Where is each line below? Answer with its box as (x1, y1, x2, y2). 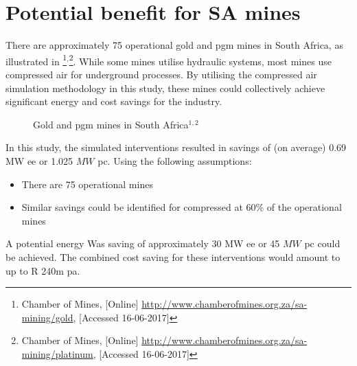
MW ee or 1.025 (5, 153, 73, 168)
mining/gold (21, 310, 73, 324)
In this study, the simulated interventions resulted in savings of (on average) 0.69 (5, 140, 347, 155)
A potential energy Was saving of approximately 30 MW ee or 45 (5, 236, 280, 251)
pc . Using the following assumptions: (97, 153, 252, 168)
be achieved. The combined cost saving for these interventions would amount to (5, 249, 341, 264)
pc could (304, 236, 341, 251)
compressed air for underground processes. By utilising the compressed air (5, 67, 317, 81)
